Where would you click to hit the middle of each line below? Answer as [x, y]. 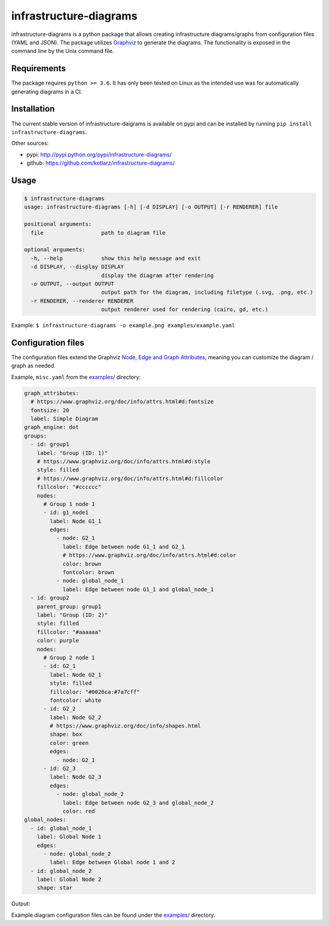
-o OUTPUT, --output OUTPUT [73, 284]
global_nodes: [45, 820]
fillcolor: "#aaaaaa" [69, 632]
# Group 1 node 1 [69, 504]
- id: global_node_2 [61, 871]
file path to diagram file [98, 233]
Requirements [39, 69]
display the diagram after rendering [157, 275]
